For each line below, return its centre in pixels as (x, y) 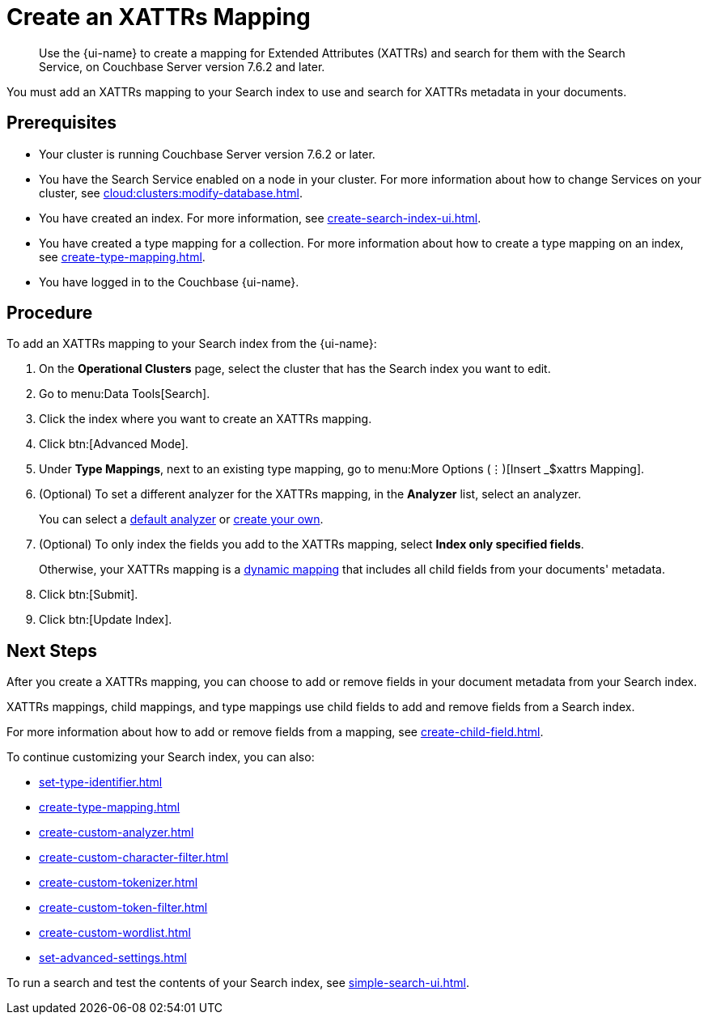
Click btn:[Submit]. (89, 595)
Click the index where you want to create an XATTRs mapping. (206, 419)
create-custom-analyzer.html (117, 832)
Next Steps (52, 650)
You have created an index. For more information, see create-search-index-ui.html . (260, 218)
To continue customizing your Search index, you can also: (161, 757)
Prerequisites (61, 123)
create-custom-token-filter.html (123, 908)
